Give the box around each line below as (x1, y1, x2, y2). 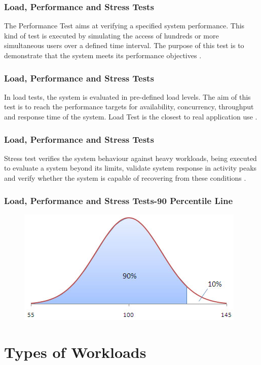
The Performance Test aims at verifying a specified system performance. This (4, 20, 245, 31)
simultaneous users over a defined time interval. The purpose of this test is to (4, 40, 244, 51)
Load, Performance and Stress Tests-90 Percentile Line (4, 194, 233, 207)
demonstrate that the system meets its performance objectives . (4, 50, 202, 60)
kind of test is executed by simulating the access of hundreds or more (4, 30, 219, 40)
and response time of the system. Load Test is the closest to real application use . (4, 111, 257, 121)
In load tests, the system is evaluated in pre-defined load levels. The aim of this (4, 91, 251, 102)
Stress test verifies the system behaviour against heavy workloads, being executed (4, 152, 257, 163)
